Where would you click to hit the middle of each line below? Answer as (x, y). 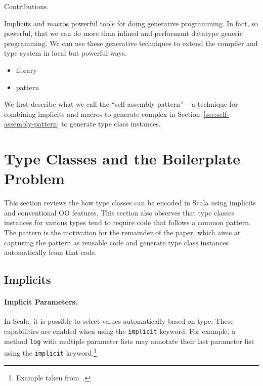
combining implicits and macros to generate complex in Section (102, 114)
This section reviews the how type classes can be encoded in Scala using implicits (130, 203)
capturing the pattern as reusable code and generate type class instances (116, 242)
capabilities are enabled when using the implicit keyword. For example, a (120, 331)
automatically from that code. (51, 252)
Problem (34, 178)
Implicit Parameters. (41, 302)
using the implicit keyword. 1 (51, 352)
